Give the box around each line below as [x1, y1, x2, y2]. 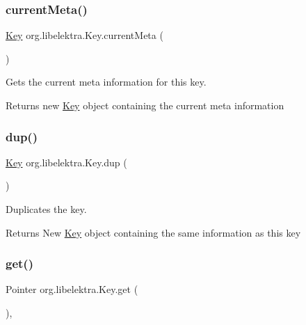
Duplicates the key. [6, 202, 87, 216]
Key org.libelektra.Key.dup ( [6, 154, 127, 169]
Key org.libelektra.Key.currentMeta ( [6, 28, 163, 42]
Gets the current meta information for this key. [6, 74, 207, 89]
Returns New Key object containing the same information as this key [6, 225, 301, 239]
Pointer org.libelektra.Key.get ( [6, 282, 138, 296]
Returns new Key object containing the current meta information [6, 98, 284, 112]
